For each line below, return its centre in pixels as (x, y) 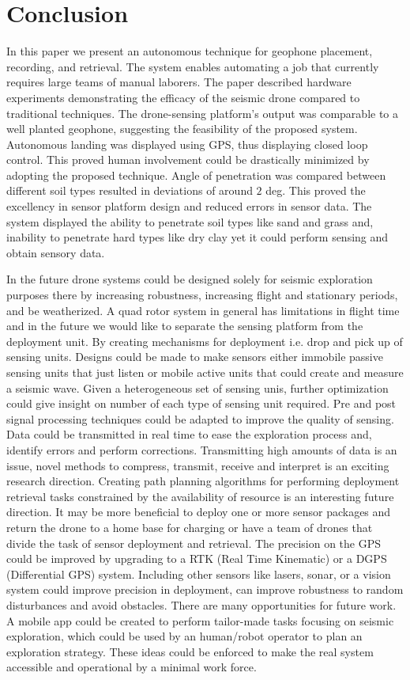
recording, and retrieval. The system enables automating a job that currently (193, 66)
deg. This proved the (316, 190)
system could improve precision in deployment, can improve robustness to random (205, 589)
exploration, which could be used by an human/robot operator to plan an (184, 636)
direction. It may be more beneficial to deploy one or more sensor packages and (199, 512)
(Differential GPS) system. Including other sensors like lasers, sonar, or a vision (199, 574)
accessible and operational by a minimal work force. (132, 667)
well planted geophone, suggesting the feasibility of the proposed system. (182, 129)
